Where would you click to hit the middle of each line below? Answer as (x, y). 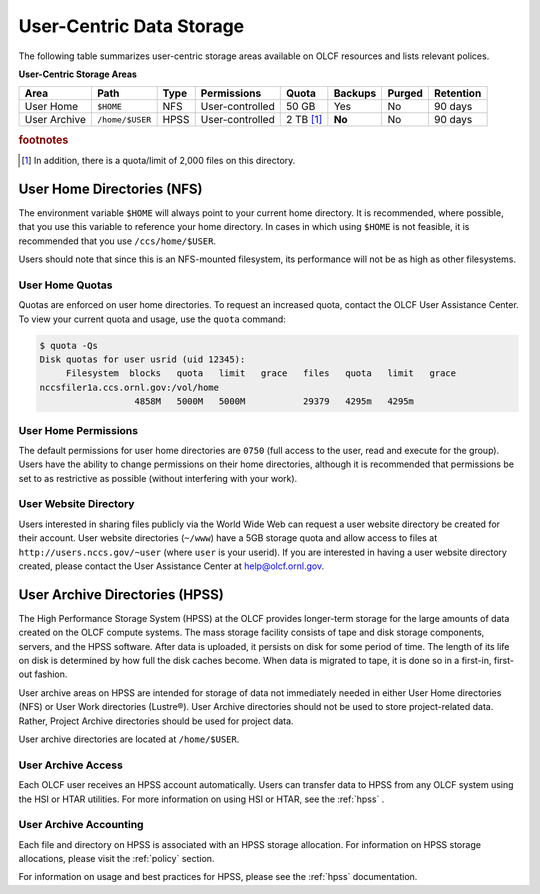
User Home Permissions (78, 430)
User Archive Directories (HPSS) (121, 594)
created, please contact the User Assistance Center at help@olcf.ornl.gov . (171, 566)
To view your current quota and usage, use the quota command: (152, 319)
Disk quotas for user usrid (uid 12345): (142, 359)
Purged (405, 93)
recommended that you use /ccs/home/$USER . (117, 241)
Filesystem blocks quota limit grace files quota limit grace (261, 373)
